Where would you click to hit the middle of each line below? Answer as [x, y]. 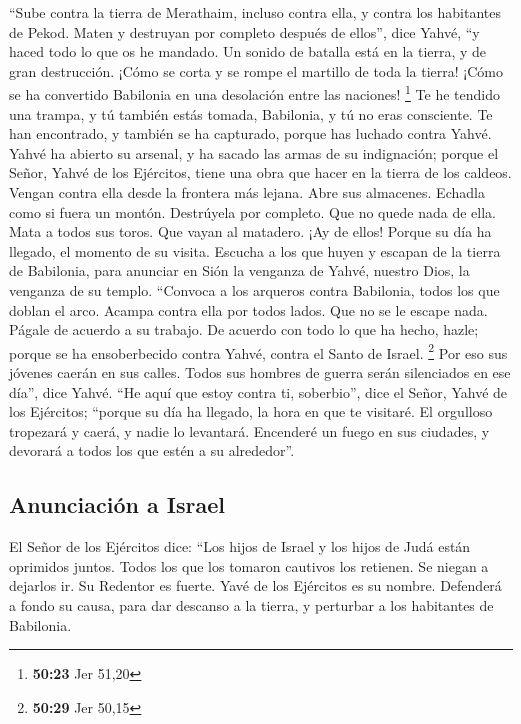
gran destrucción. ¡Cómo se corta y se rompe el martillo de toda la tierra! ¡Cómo [256, 70]
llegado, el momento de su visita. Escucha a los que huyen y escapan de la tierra [255, 250]
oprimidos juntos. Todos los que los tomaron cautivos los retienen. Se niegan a [249, 565]
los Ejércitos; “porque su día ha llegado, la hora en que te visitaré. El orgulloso [251, 411]
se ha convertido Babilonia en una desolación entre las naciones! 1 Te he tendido [254, 93]
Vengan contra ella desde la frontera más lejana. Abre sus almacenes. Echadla [247, 192]
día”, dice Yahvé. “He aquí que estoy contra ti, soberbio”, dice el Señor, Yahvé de [258, 391]
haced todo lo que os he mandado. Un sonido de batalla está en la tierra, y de [248, 51]
